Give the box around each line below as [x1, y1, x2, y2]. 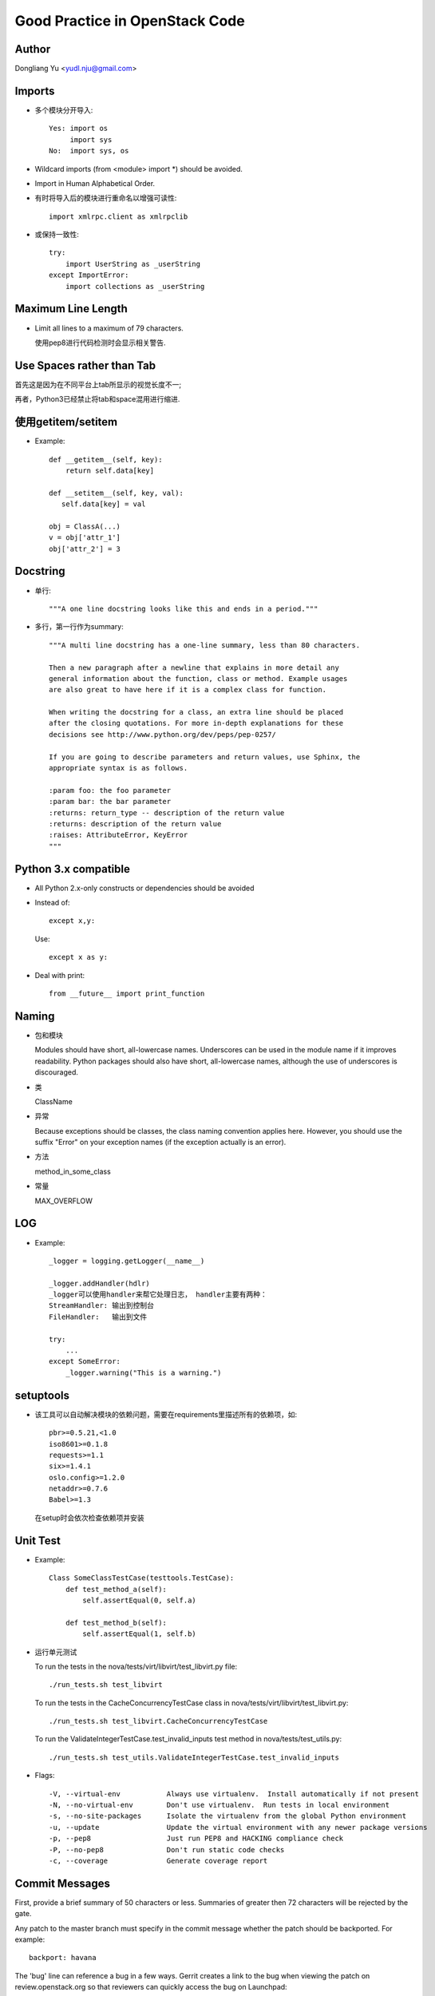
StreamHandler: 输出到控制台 [49, 1301, 155, 1310]
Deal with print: [34, 970, 85, 980]
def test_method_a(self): [65, 1585, 168, 1594]
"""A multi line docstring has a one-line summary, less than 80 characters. [49, 640, 361, 650]
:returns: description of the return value [49, 819, 222, 828]
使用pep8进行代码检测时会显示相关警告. [34, 338, 166, 347]
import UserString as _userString [65, 259, 201, 268]
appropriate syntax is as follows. [49, 763, 188, 773]
